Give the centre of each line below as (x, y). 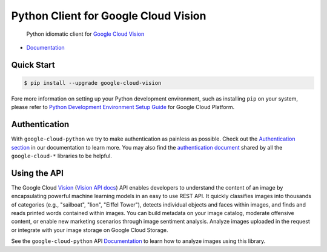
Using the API (37, 173)
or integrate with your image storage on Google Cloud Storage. (90, 230)
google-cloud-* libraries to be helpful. (61, 156)
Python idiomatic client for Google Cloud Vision (85, 34)
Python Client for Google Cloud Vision (109, 16)
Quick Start (33, 65)
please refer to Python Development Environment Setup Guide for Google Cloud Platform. (123, 107)
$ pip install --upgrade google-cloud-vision (93, 83)
